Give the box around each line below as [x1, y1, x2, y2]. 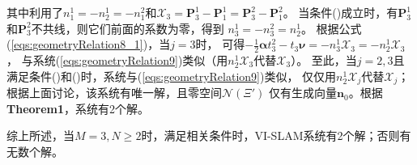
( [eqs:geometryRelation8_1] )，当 [6, 36, 171, 53]
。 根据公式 [300, 19, 362, 36]
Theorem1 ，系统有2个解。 [6, 99, 150, 116]
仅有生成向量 [268, 84, 337, 101]
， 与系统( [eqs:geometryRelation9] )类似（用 [6, 52, 228, 69]
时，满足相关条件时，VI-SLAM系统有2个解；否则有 [141, 127, 411, 144]
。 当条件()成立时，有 [283, 4, 398, 20]
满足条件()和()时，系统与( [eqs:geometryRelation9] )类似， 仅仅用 [6, 67, 337, 84]
